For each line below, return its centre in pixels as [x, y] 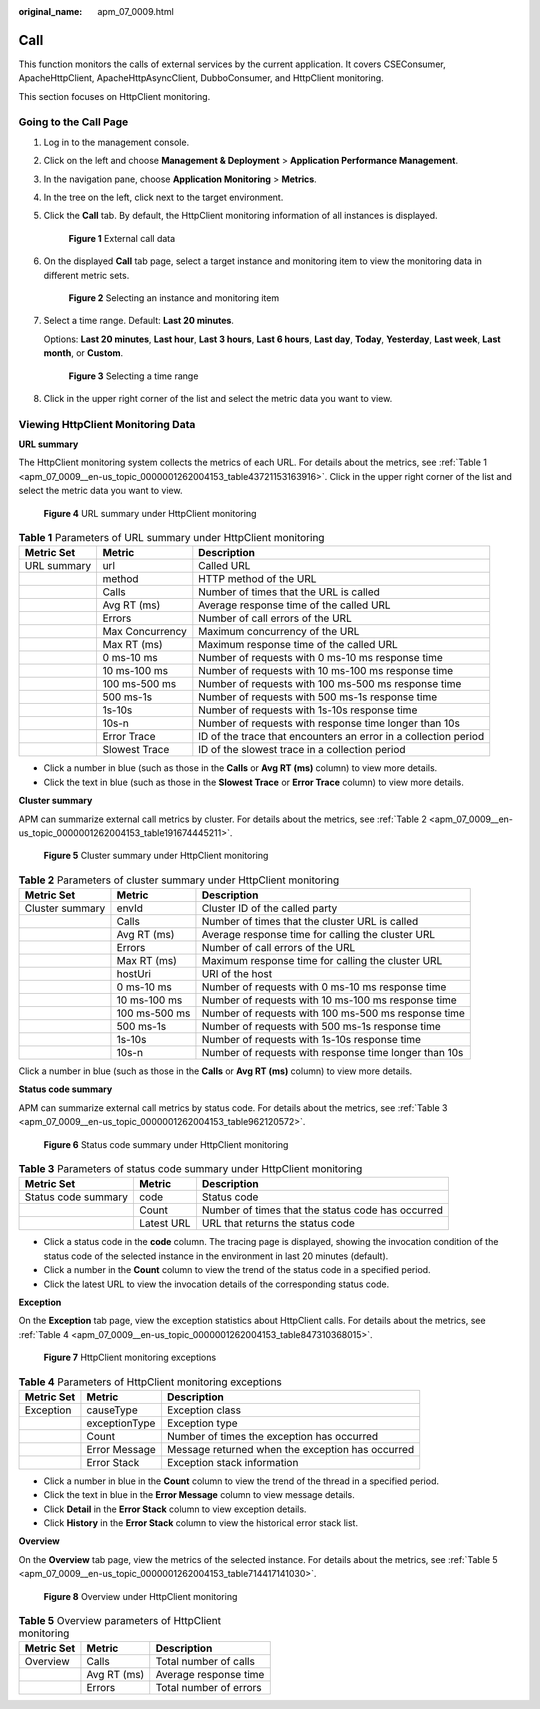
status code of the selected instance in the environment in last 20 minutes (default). [216, 1256]
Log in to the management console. [116, 142]
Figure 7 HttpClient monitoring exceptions [130, 1357]
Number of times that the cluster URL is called [310, 922]
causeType [112, 1410]
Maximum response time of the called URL [298, 645]
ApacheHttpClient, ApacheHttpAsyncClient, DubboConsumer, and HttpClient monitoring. [201, 78]
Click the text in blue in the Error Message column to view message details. [199, 1495]
